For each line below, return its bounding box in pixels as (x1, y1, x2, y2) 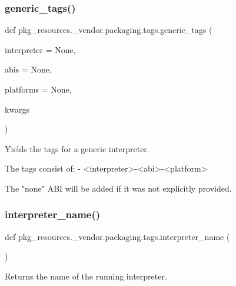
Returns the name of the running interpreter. (5, 269, 167, 282)
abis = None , (5, 63, 52, 75)
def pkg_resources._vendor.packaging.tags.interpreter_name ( (5, 230, 230, 242)
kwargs (5, 103, 30, 115)
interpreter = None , (5, 43, 76, 55)
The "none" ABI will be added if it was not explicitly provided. (5, 182, 232, 194)
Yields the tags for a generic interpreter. (5, 142, 149, 154)
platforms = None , (5, 83, 72, 95)
